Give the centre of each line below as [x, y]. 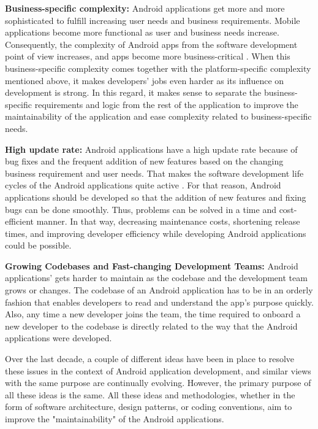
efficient [20, 221]
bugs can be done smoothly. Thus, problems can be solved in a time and [141, 209]
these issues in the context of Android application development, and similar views [158, 370]
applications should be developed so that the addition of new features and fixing [156, 197]
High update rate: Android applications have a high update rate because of [151, 149]
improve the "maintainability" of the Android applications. [115, 419]
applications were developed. [59, 338]
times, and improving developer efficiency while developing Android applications [156, 233]
